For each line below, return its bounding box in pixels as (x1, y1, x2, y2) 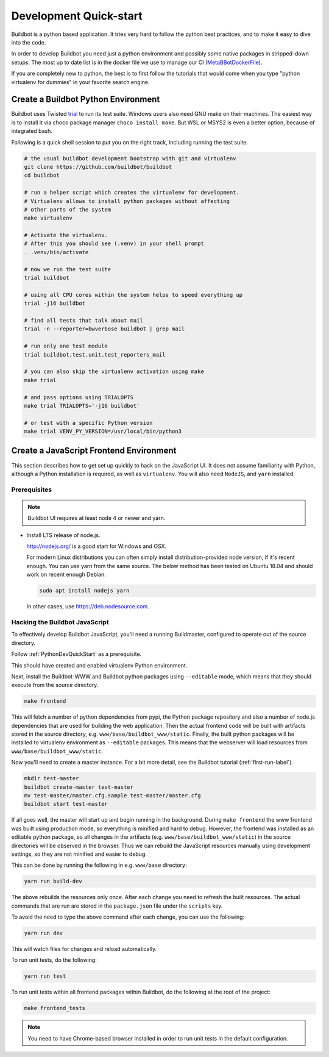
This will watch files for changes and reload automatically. (11, 945, 157, 953)
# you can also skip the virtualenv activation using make (24, 368, 204, 375)
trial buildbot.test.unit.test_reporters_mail (24, 351, 166, 358)
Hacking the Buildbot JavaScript (11, 617, 109, 626)
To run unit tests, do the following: (11, 956, 97, 964)
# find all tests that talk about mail (24, 317, 143, 324)
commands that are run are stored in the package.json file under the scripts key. (11, 902, 223, 909)
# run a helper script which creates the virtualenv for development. (24, 189, 240, 196)
